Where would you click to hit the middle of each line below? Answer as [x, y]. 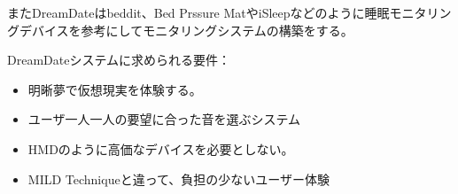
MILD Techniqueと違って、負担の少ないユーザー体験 [179, 178]
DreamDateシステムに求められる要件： [119, 60]
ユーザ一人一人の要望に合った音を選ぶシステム [164, 119]
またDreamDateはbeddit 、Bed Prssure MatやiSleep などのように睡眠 [198, 12]
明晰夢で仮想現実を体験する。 [115, 89]
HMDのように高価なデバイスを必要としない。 [161, 148]
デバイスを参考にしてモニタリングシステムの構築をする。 [186, 30]
